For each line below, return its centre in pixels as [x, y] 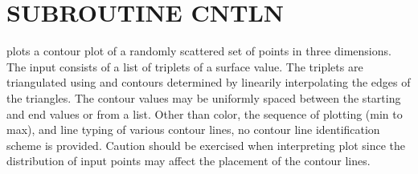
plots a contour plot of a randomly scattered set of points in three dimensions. [199, 51]
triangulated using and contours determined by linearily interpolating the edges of [209, 82]
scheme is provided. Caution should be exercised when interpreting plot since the [206, 145]
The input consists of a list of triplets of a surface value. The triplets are [185, 66]
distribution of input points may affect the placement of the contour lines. [189, 161]
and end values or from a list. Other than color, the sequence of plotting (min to [205, 113]
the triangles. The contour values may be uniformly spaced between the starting [204, 97]
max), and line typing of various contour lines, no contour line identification [193, 129]
